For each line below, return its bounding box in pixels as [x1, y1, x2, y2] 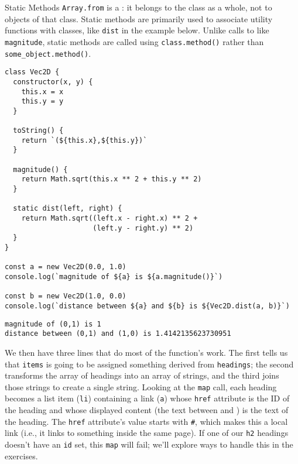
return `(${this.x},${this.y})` [21, 136, 148, 145]
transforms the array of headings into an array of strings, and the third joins [5, 369, 279, 381]
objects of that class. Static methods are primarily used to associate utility [5, 12, 273, 25]
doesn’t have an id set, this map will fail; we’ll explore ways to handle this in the [5, 438, 293, 450]
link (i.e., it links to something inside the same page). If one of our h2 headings [5, 427, 289, 439]
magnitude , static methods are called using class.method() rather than [5, 35, 264, 47]
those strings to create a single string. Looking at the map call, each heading [5, 380, 277, 393]
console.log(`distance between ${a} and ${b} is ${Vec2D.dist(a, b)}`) [5, 301, 290, 310]
